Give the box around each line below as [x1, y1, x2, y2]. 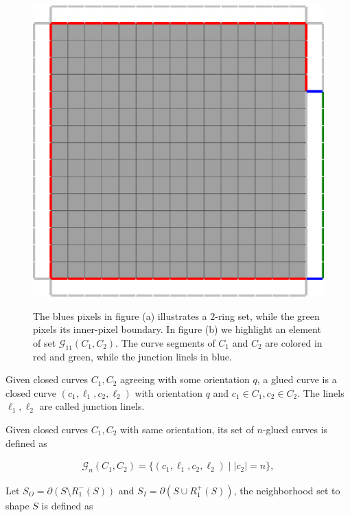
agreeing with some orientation [120, 372, 250, 387]
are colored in [265, 335, 323, 349]
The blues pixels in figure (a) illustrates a [33, 308, 207, 323]
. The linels [297, 385, 345, 400]
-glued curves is [262, 422, 328, 436]
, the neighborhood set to [233, 483, 340, 497]
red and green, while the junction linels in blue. [33, 349, 232, 363]
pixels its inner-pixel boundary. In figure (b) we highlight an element [33, 322, 321, 336]
